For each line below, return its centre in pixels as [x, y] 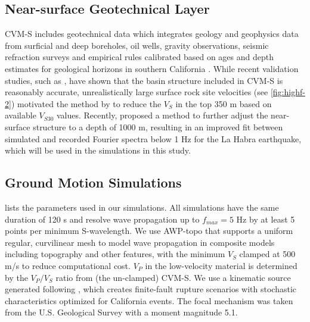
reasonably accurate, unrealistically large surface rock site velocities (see [137, 92]
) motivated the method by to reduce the [86, 103]
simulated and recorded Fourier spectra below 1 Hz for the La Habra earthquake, [153, 138]
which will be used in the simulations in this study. [98, 150]
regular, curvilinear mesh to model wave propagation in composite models [140, 242]
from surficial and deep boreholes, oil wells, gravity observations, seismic [137, 45]
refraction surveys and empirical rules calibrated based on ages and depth [139, 57]
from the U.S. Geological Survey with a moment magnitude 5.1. [121, 312]
